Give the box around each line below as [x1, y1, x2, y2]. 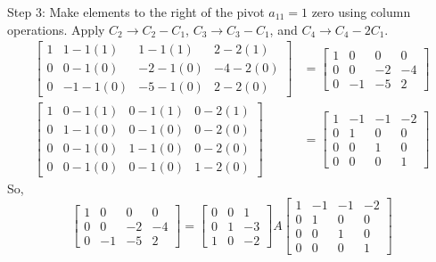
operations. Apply [7, 20, 105, 38]
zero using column [311, 3, 411, 20]
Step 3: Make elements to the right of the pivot [7, 3, 265, 20]
